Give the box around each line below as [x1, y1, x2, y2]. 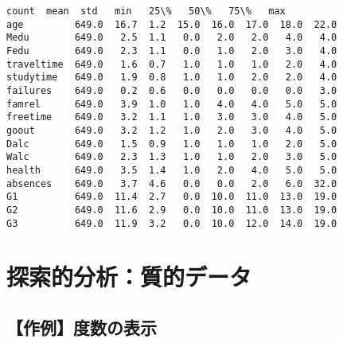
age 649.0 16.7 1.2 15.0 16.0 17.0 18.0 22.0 [6, 18, 337, 30]
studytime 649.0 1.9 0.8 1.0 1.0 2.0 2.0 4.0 [6, 72, 337, 84]
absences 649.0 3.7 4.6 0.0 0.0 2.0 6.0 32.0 [6, 177, 337, 189]
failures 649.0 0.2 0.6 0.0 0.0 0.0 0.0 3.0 [6, 84, 337, 96]
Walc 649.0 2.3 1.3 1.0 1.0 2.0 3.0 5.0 [6, 151, 337, 163]
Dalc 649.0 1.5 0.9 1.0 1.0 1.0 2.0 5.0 [6, 138, 337, 150]
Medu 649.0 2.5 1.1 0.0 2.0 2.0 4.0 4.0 [6, 32, 337, 44]
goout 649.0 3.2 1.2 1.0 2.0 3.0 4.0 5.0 [6, 124, 337, 136]
